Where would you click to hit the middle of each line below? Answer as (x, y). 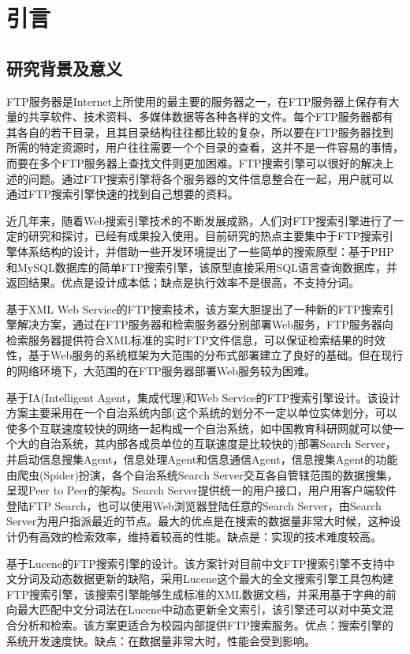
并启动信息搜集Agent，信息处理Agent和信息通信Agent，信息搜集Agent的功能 (202, 459)
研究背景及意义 (64, 68)
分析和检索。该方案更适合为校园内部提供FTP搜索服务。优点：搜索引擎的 (205, 624)
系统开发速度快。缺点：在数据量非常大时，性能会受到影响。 (161, 640)
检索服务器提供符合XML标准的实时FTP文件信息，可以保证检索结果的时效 (196, 339)
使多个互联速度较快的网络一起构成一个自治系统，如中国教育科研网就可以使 (199, 428)
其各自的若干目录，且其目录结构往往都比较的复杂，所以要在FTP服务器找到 (200, 132)
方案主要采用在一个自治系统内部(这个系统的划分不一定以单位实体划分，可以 (202, 413)
